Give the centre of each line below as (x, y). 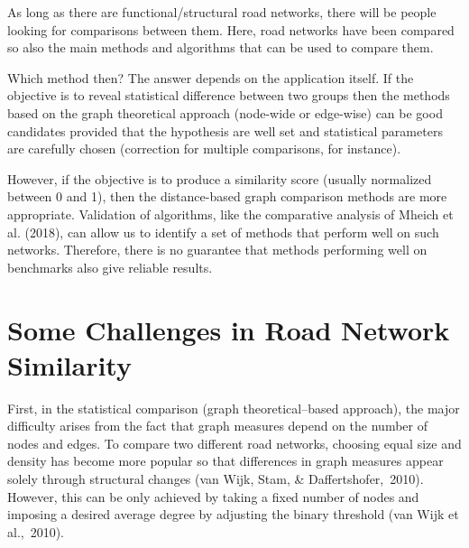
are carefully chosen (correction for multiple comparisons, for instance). (204, 149)
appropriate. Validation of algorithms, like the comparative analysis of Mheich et (230, 214)
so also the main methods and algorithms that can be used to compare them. (221, 47)
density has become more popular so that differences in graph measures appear (225, 461)
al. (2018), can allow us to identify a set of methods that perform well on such (223, 232)
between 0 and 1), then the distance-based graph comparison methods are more (227, 196)
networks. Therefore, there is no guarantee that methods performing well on (217, 250)
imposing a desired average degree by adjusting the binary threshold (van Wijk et (233, 514)
